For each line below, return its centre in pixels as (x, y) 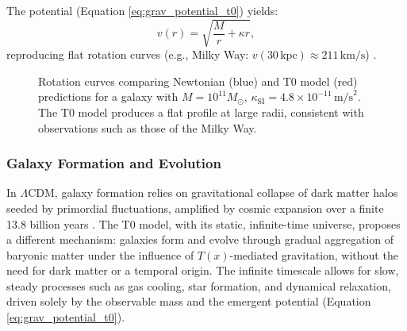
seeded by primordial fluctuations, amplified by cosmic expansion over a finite (195, 208)
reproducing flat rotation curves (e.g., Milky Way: (128, 54)
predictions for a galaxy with (108, 96)
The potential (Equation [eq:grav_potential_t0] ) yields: (142, 10)
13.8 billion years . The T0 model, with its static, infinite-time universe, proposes (203, 223)
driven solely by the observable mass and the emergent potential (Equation (189, 301)
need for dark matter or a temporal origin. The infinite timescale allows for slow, (203, 270)
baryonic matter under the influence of (100, 254)
